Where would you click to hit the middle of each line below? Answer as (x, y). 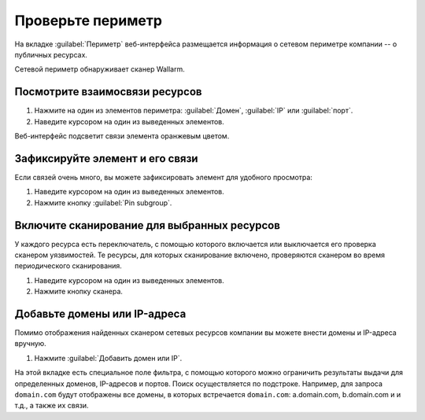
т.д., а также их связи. (52, 406)
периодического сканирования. (68, 266)
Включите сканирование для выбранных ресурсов (148, 225)
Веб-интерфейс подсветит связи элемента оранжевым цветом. (122, 136)
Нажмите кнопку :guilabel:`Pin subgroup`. (103, 203)
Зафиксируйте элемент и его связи (106, 158)
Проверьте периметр (89, 20)
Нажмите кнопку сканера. (79, 292)
